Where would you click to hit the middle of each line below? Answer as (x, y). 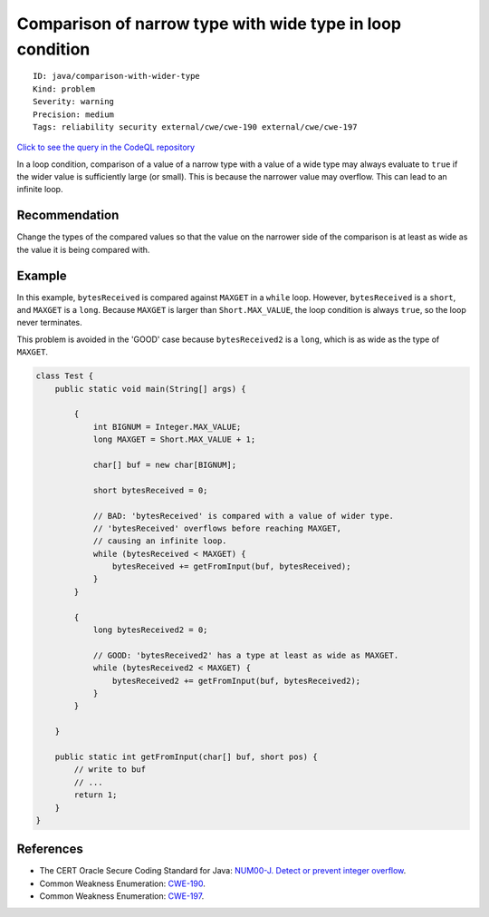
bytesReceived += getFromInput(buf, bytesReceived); (231, 566)
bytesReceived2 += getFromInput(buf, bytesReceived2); (236, 681)
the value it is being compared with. (83, 249)
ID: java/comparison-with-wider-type (117, 76)
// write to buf (110, 770)
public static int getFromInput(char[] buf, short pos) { (186, 756)
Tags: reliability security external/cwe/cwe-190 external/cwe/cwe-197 (195, 127)
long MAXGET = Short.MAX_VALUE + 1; (174, 439)
